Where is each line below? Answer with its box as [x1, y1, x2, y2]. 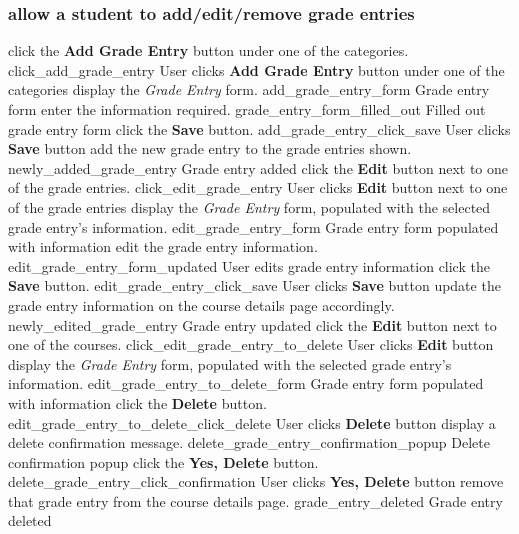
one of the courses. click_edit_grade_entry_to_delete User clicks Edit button [8, 334, 494, 355]
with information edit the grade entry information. [8, 236, 318, 257]
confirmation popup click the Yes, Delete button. [8, 451, 319, 472]
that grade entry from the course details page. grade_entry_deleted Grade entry [8, 490, 503, 511]
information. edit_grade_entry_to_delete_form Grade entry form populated [8, 373, 484, 394]
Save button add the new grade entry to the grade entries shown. [8, 138, 412, 159]
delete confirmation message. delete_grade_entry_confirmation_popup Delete [8, 432, 490, 453]
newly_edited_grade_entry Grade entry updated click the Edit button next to [8, 314, 497, 335]
